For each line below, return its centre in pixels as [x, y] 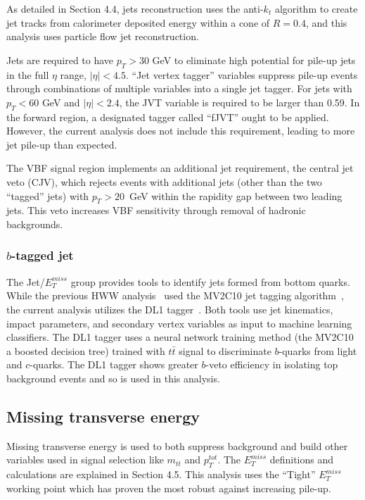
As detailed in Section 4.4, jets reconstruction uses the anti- [135, 8]
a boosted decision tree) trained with [86, 350]
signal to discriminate [225, 350]
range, [73, 74]
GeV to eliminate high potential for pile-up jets [254, 60]
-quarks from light [318, 350]
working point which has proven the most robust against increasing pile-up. [169, 488]
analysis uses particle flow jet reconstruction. [103, 36]
